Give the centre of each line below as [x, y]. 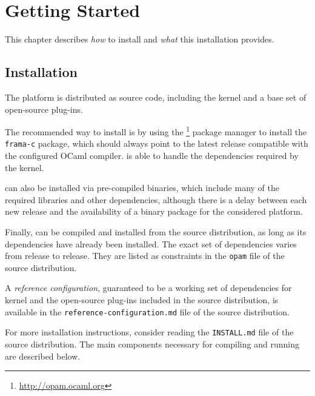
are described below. [43, 356]
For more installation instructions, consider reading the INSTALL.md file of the [149, 332]
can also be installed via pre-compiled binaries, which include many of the [142, 188]
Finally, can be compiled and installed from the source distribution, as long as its [156, 231]
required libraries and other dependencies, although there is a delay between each [156, 199]
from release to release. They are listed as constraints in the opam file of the [145, 256]
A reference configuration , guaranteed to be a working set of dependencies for [148, 288]
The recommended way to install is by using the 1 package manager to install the [156, 131]
